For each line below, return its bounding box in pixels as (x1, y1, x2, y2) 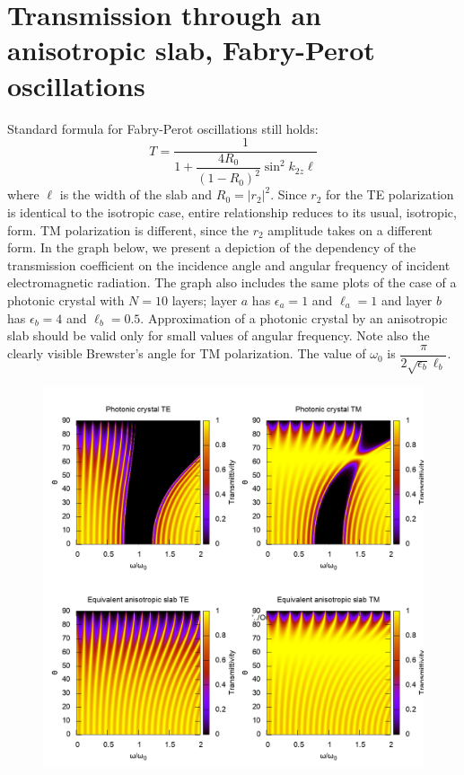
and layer (381, 290, 433, 309)
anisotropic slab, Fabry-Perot (7, 31, 375, 68)
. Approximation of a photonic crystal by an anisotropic (140, 308, 448, 327)
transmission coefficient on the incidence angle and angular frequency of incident (7, 255, 451, 274)
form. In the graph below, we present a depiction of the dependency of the (7, 238, 416, 257)
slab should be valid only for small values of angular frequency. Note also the (7, 326, 430, 345)
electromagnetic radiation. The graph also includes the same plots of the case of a (7, 273, 457, 292)
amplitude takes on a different (267, 220, 433, 239)
